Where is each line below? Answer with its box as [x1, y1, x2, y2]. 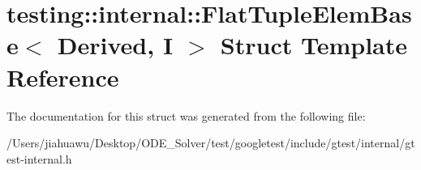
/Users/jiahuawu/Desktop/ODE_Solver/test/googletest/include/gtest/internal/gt [6, 134, 415, 151]
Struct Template [220, 28, 408, 62]
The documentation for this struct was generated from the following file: [6, 107, 366, 124]
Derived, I [57, 28, 174, 62]
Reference [6, 60, 119, 93]
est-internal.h [6, 150, 72, 167]
